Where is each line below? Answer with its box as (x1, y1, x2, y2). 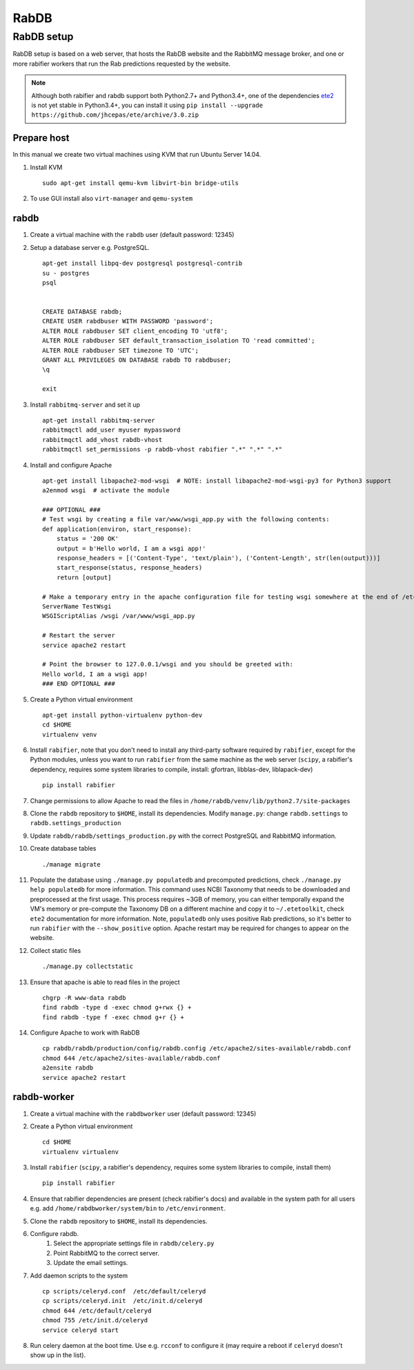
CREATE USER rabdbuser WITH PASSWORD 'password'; (42, 318, 214, 325)
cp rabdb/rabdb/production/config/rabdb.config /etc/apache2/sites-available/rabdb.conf (42, 1045, 352, 1052)
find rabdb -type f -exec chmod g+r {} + (42, 1013, 184, 1021)
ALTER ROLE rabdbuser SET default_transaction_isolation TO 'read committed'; (42, 337, 315, 345)
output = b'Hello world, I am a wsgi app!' (56, 544, 206, 552)
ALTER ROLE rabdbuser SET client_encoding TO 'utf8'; (42, 327, 228, 335)
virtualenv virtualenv (42, 1148, 119, 1156)
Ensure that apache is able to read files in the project (30, 978, 180, 986)
